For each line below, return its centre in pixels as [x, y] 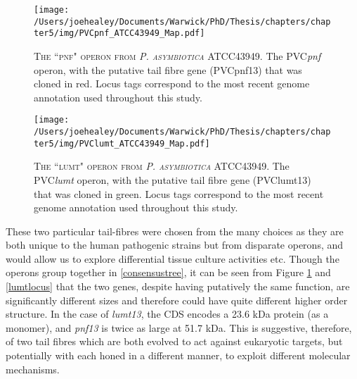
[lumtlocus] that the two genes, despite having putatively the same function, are [178, 286]
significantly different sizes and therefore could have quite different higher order [177, 300]
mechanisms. [33, 369]
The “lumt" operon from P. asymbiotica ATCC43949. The [162, 166]
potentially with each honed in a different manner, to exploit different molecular [178, 355]
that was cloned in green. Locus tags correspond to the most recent [179, 193]
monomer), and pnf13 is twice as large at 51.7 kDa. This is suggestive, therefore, [179, 327]
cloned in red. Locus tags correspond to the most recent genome [172, 83]
